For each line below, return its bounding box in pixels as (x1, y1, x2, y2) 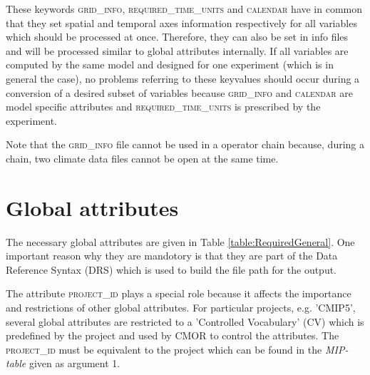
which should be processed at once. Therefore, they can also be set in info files (6, 29, 349, 44)
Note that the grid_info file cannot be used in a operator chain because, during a (6, 137, 365, 152)
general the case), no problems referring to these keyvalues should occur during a (6, 71, 360, 86)
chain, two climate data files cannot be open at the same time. (6, 150, 279, 165)
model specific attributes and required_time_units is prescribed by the (6, 99, 321, 114)
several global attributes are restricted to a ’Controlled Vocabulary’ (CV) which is (6, 314, 364, 329)
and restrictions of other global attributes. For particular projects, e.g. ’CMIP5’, (6, 300, 356, 315)
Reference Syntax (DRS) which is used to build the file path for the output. (6, 262, 337, 277)
